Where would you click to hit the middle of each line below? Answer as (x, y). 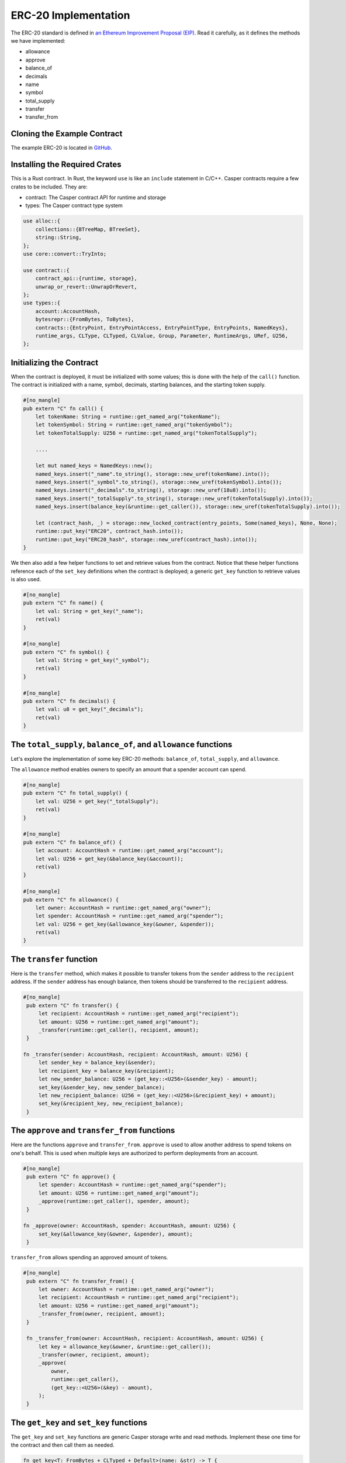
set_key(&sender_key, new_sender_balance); (102, 1087)
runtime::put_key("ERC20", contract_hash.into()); (109, 531)
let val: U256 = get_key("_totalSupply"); (97, 801)
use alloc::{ (42, 221)
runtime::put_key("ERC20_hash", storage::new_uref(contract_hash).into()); (146, 539)
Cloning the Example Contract (67, 134)
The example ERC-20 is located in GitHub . (61, 148)
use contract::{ (46, 270)
